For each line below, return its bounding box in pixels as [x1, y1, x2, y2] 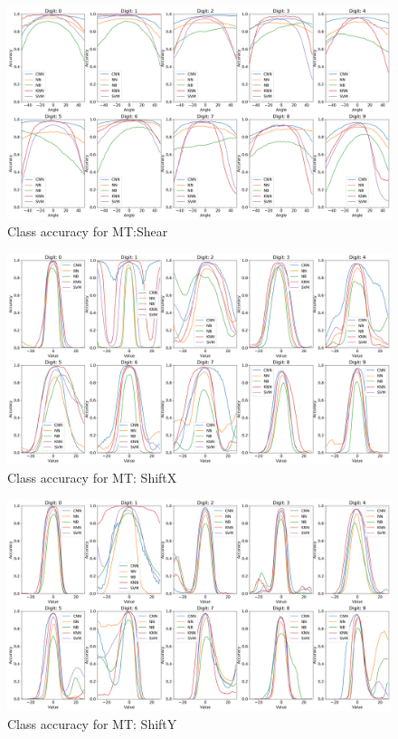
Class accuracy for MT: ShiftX [7, 467, 177, 486]
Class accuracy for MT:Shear [7, 222, 168, 241]
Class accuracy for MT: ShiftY [7, 714, 177, 733]
